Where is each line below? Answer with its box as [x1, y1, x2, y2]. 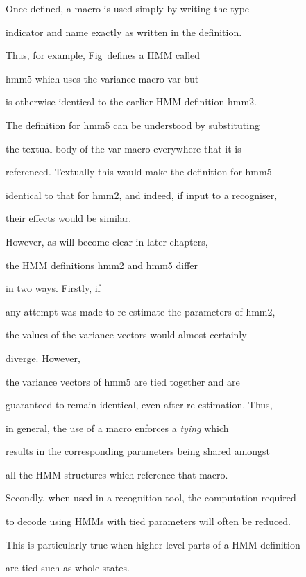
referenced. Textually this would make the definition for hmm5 [6, 164, 272, 179]
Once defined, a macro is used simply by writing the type [6, 1, 250, 15]
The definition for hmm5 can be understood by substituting [6, 117, 260, 132]
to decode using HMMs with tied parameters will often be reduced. [6, 514, 291, 528]
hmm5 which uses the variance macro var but [6, 71, 199, 85]
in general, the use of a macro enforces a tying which [6, 420, 229, 435]
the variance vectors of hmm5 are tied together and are [6, 374, 240, 388]
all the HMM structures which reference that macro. [6, 467, 228, 481]
